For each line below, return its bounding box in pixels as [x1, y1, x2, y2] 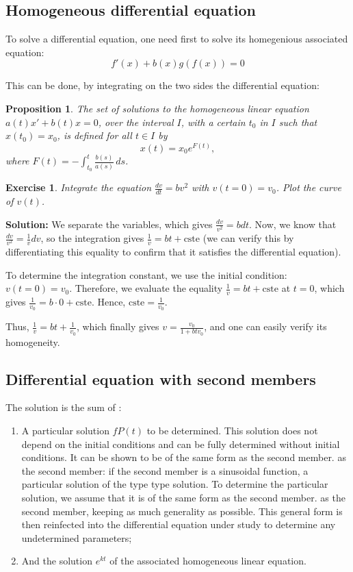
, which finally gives [76, 319, 159, 334]
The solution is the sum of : [5, 400, 122, 414]
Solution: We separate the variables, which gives [5, 216, 213, 231]
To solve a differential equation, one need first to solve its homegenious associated [5, 32, 348, 46]
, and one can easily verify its [204, 319, 327, 334]
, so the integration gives [40, 231, 144, 245]
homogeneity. [5, 334, 60, 349]
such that [278, 114, 317, 129]
